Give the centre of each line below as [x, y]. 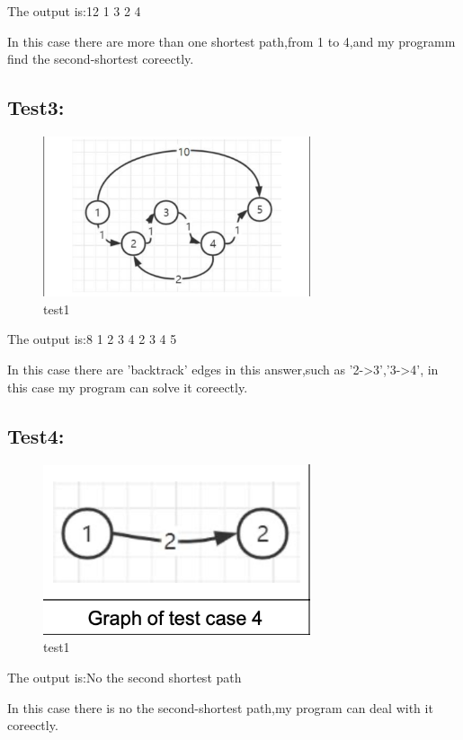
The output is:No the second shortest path [125, 678]
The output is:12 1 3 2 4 [74, 11]
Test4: [36, 435]
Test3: [36, 107]
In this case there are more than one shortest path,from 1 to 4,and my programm [231, 41]
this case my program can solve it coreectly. [128, 387]
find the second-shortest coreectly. [101, 59]
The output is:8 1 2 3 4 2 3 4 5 [92, 339]
